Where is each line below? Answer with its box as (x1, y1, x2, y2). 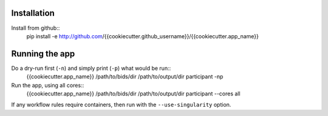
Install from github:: (11, 24, 60, 32)
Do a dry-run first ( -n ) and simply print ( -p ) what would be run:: (11, 64, 171, 72)
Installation (11, 8, 55, 18)
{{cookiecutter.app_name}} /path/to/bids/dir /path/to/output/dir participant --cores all (26, 90, 241, 97)
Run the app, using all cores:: (11, 81, 84, 89)
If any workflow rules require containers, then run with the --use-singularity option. (11, 101, 231, 109)
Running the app (11, 49, 75, 59)
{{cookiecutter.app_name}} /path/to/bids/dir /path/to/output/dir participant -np (26, 73, 224, 80)
